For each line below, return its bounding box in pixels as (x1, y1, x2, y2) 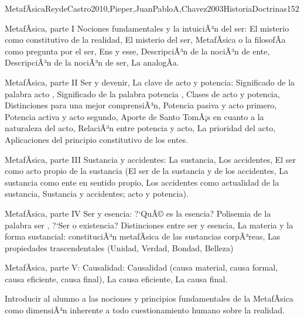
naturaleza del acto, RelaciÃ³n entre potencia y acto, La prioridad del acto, (5, 122, 276, 134)
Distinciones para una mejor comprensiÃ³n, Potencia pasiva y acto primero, (5, 99, 277, 111)
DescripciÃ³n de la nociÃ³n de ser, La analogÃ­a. (5, 56, 179, 69)
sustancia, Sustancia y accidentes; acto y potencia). (5, 187, 189, 200)
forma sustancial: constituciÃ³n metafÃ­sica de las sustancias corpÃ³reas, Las (5, 230, 281, 242)
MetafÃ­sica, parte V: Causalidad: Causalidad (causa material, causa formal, (5, 261, 278, 273)
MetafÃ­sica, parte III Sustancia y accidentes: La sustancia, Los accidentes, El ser (5, 153, 296, 165)
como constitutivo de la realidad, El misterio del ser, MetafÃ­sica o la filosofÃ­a (5, 33, 286, 46)
